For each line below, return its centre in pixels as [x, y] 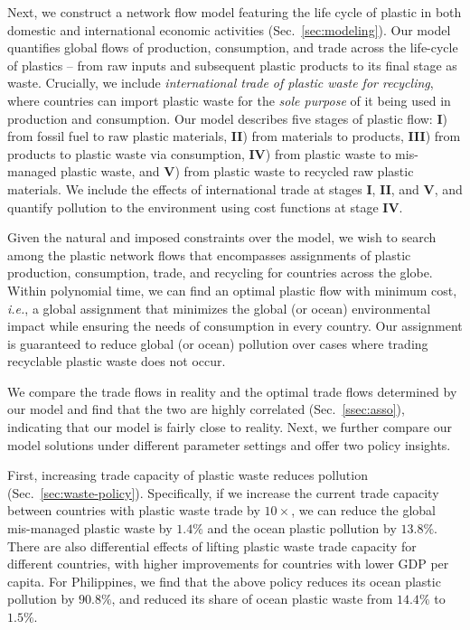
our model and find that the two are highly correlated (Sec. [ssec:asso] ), [206, 409]
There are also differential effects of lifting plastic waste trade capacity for [212, 545]
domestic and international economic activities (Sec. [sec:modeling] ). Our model [229, 29]
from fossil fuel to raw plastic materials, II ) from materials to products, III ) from [234, 136]
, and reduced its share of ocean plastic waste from [252, 599]
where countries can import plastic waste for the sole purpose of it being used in [229, 100]
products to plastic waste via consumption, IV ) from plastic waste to [199, 153]
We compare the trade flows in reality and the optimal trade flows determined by [232, 391]
